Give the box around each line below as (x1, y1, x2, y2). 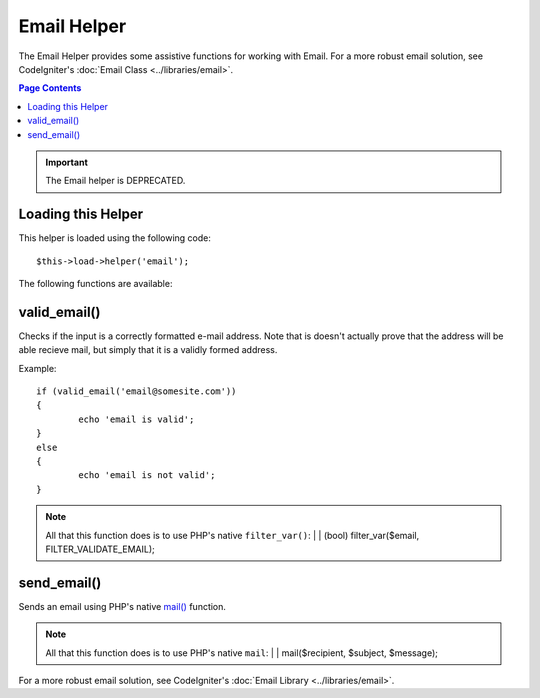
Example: (18, 362, 57, 374)
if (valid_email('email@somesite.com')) (36, 386, 237, 397)
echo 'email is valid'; (78, 413, 195, 425)
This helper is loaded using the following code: (18, 232, 212, 244)
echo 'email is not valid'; (78, 470, 216, 481)
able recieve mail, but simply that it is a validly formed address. (18, 344, 278, 356)
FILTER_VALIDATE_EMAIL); (45, 543, 155, 555)
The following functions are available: (18, 277, 173, 289)
